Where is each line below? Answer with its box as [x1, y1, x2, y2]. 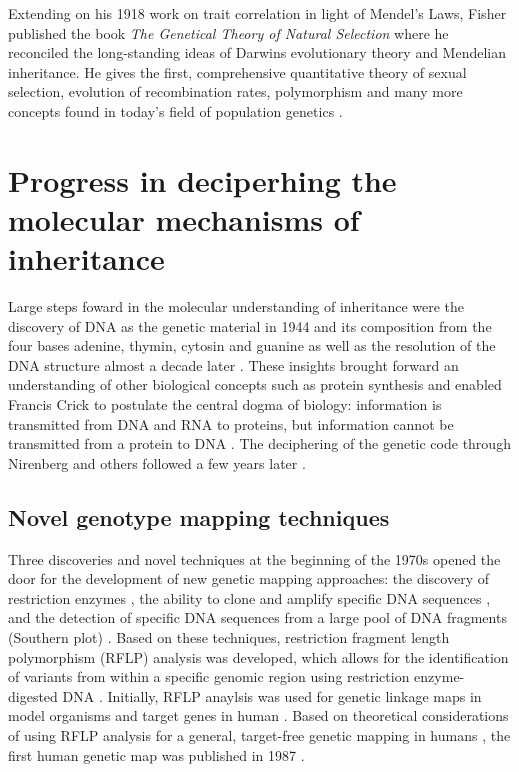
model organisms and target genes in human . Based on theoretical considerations [8, 705, 509, 726]
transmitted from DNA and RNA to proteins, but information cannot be [8, 413, 454, 434]
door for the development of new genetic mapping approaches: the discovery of [8, 568, 489, 589]
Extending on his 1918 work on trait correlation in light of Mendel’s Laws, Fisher [8, 3, 507, 23]
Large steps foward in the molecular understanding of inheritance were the [8, 296, 465, 317]
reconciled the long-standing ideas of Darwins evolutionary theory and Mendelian [8, 42, 507, 63]
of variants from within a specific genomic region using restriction [8, 666, 410, 687]
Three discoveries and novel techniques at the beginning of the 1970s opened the [8, 548, 501, 569]
